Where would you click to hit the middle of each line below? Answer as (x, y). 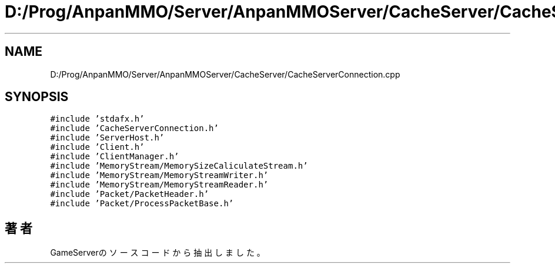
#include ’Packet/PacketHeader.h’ (130, 194)
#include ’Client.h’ (97, 147)
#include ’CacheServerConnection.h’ (134, 128)
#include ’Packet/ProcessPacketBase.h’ (142, 204)
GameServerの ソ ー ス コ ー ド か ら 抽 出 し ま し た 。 (158, 253)
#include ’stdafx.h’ (97, 119)
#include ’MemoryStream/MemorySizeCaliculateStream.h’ (179, 166)
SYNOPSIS (37, 97)
